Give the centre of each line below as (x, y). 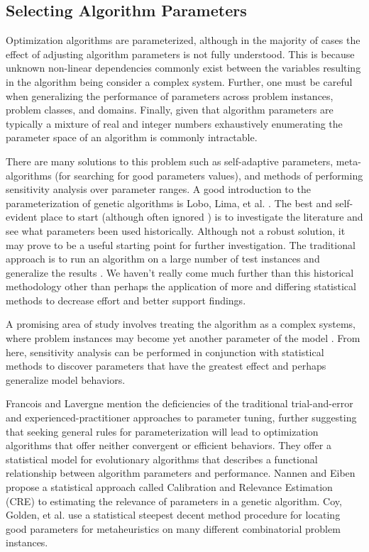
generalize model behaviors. (66, 379)
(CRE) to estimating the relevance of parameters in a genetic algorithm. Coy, (174, 501)
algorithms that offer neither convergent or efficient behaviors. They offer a (169, 445)
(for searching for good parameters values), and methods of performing (209, 175)
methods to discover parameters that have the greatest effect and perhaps (166, 366)
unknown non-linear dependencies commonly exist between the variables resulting (183, 68)
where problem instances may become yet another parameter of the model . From (183, 338)
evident (22, 217)
